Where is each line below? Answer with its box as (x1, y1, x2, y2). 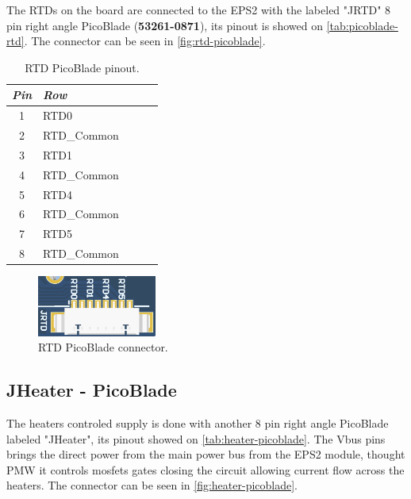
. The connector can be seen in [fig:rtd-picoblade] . (24, 33, 266, 49)
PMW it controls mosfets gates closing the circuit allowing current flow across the (6, 461, 405, 478)
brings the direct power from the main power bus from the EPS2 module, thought (6, 446, 405, 463)
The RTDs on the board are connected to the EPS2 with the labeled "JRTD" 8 (6, 2, 391, 17)
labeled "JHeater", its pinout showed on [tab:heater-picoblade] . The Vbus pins (6, 430, 386, 447)
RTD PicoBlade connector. (38, 339, 168, 355)
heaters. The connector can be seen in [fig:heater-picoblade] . (6, 477, 298, 493)
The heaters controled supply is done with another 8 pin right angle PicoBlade (6, 415, 389, 432)
